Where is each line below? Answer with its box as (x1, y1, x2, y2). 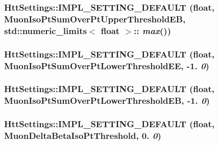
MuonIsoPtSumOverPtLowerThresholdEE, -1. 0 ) (4, 59, 209, 72)
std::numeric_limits (4, 24, 87, 37)
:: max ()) (134, 24, 171, 37)
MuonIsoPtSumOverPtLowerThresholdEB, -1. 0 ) (4, 94, 210, 107)
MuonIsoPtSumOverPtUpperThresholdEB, (4, 12, 186, 25)
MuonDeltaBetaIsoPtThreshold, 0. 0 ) (4, 129, 161, 142)
